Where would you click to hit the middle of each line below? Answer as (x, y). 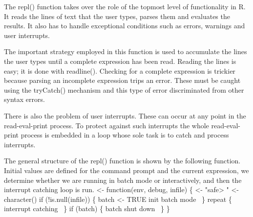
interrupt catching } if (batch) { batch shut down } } (87, 208)
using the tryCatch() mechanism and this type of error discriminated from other (124, 89)
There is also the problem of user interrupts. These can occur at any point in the (125, 115)
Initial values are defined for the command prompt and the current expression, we (126, 170)
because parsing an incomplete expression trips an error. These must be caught (122, 80)
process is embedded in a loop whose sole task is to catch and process (125, 135)
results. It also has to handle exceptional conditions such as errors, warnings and (125, 26)
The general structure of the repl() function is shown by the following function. (122, 161)
